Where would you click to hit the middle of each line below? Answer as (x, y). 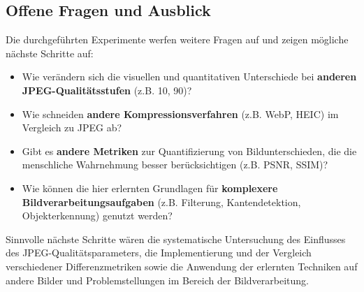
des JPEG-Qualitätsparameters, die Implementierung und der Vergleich (159, 253)
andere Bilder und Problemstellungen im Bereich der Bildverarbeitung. (157, 280)
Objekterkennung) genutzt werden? (97, 216)
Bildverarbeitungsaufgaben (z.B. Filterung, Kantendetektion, (161, 202)
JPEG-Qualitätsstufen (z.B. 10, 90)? (107, 90)
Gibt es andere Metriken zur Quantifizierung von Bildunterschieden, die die (189, 151)
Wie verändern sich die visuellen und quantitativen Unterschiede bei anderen (189, 76)
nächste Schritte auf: (50, 53)
